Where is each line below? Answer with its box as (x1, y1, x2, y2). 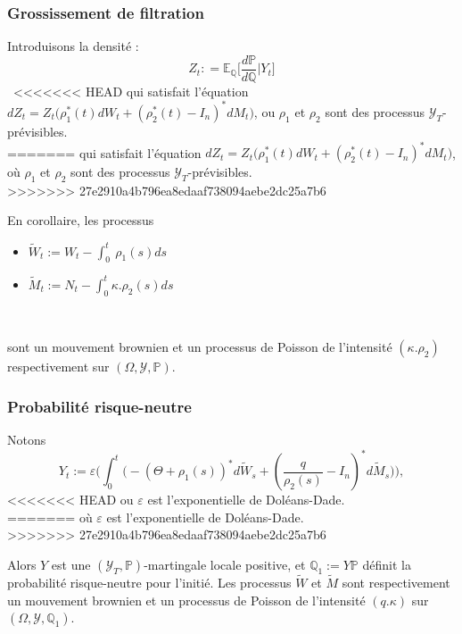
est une (51, 555, 91, 573)
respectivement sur (7, 357, 110, 376)
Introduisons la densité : (7, 37, 139, 55)
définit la (362, 555, 411, 573)
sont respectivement (342, 573, 450, 592)
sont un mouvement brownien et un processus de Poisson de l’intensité (7, 338, 392, 356)
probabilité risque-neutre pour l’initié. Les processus (7, 573, 292, 592)
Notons (7, 430, 46, 449)
